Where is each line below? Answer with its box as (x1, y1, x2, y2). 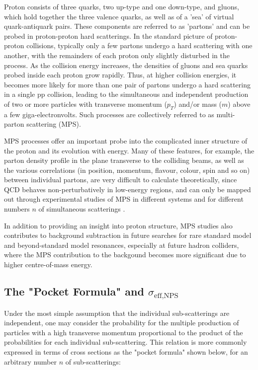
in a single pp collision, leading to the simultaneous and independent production (4, 89, 249, 99)
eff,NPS (154, 292, 178, 300)
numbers (4, 204, 30, 214)
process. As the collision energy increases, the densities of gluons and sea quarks (4, 60, 248, 70)
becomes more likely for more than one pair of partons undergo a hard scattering (4, 79, 251, 89)
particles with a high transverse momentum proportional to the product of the (4, 327, 243, 337)
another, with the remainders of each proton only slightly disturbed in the (4, 50, 230, 60)
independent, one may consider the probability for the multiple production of (4, 317, 239, 328)
